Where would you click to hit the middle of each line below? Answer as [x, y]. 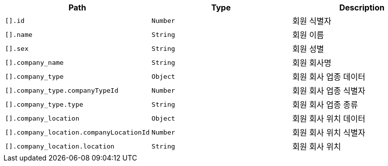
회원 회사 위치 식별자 [329, 133]
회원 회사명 [312, 63]
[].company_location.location [60, 146]
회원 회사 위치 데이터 [329, 119]
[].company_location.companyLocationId [77, 132]
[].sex [17, 48]
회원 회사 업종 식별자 [329, 91]
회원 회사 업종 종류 [325, 105]
